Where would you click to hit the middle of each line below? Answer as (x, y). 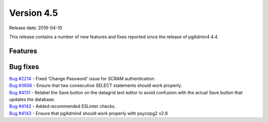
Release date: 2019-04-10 (36, 28)
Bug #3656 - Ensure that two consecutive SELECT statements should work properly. (96, 86)
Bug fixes (24, 67)
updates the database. (32, 100)
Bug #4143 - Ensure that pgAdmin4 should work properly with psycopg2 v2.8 (89, 113)
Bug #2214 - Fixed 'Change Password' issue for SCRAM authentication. (82, 78)
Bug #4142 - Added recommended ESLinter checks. (63, 106)
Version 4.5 (33, 13)
